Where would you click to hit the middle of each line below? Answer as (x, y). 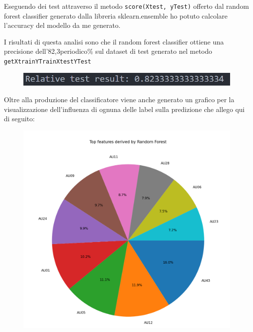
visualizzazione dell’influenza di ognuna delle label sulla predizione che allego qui (124, 109)
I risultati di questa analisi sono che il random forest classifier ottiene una (114, 41)
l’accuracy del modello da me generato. (62, 25)
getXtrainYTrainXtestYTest (48, 62)
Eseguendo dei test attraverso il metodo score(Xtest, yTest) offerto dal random (126, 6)
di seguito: (19, 119)
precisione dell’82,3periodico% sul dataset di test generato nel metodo (108, 51)
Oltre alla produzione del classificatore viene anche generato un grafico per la (119, 100)
